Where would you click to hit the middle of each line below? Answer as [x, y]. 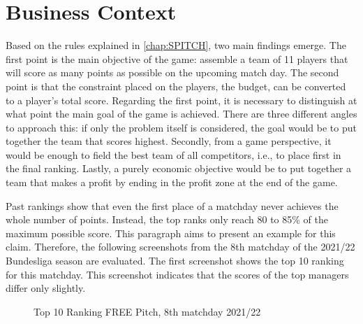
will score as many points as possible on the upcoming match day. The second [172, 72]
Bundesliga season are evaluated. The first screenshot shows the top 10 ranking [175, 261]
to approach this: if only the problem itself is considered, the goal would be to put [181, 127]
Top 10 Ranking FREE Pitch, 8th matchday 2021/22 [147, 311]
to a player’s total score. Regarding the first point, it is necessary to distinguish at [181, 100]
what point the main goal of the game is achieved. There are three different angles [181, 114]
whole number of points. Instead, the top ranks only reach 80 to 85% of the [167, 219]
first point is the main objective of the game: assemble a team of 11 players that [177, 58]
